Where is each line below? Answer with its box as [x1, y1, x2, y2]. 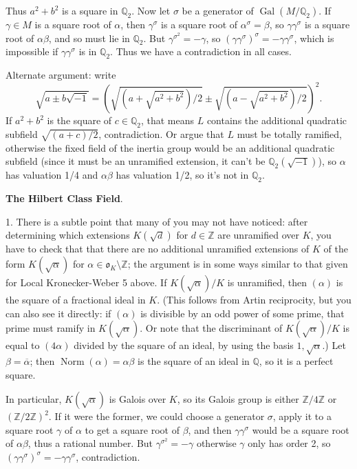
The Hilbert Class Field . [6, 191, 123, 206]
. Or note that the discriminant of [140, 321, 283, 335]
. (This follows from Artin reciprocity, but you [157, 292, 351, 307]
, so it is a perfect [259, 353, 334, 368]
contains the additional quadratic [206, 113, 347, 128]
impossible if [6, 44, 58, 59]
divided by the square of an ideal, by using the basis [74, 338, 294, 352]
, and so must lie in [48, 30, 130, 45]
